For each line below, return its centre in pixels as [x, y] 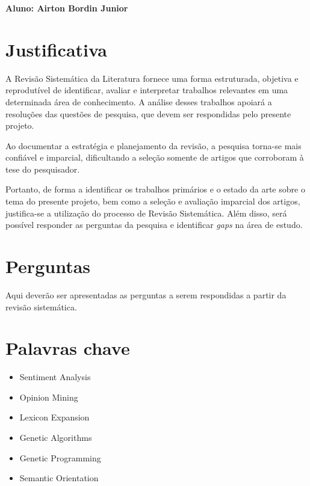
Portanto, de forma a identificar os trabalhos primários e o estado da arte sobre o [155, 189]
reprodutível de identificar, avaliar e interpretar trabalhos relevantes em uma [147, 90]
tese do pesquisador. [43, 169]
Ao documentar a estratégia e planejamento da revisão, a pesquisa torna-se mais [153, 145]
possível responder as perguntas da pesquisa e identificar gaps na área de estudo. [154, 225]
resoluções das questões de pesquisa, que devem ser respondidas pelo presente [148, 113]
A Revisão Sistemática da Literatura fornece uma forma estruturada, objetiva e [152, 78]
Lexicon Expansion [54, 417]
